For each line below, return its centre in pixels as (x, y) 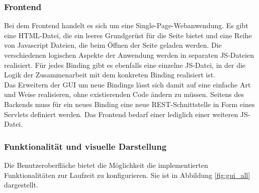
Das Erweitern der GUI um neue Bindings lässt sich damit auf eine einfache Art (127, 84)
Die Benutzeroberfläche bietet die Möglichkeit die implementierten (106, 165)
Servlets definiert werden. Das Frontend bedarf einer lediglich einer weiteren (121, 114)
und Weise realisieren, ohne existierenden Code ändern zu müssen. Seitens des (124, 94)
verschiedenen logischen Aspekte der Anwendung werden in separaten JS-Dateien (129, 55)
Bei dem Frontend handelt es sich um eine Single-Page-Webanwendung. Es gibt (126, 25)
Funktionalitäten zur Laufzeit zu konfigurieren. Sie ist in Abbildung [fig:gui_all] (127, 175)
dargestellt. (21, 185)
